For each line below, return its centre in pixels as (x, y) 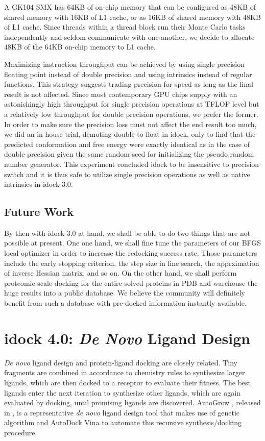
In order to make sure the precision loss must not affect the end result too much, (130, 124)
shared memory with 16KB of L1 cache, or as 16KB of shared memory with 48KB (132, 17)
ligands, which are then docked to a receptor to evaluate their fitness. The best (128, 382)
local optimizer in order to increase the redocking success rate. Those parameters (131, 253)
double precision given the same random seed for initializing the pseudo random (129, 154)
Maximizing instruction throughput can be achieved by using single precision (125, 64)
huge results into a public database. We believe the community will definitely (125, 293)
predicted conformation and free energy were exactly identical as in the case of (127, 144)
